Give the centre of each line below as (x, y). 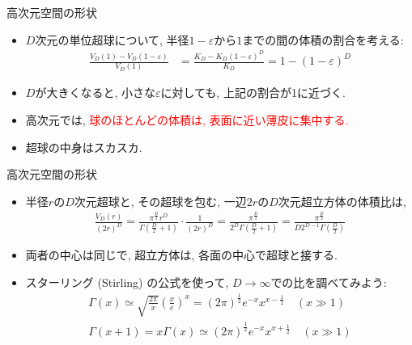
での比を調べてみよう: (329, 282)
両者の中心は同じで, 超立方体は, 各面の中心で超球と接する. (181, 255)
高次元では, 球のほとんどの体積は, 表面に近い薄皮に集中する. (187, 120)
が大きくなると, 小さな (95, 93)
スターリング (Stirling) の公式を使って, (127, 282)
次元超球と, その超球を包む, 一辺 (160, 201)
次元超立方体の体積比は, (342, 201)
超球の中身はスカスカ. (84, 147)
